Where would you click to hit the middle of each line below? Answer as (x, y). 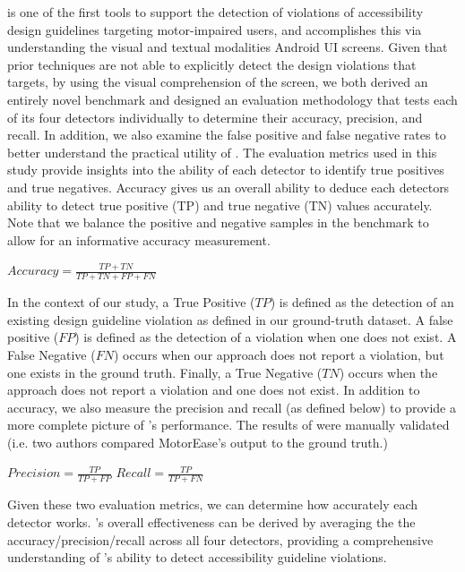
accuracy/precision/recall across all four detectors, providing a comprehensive (220, 539)
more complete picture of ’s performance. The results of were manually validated (228, 425)
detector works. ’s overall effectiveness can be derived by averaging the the (211, 521)
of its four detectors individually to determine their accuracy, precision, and (215, 117)
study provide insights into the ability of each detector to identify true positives (226, 170)
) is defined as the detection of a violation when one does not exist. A (266, 337)
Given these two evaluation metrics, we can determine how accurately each (213, 504)
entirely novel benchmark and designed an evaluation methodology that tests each (232, 99)
